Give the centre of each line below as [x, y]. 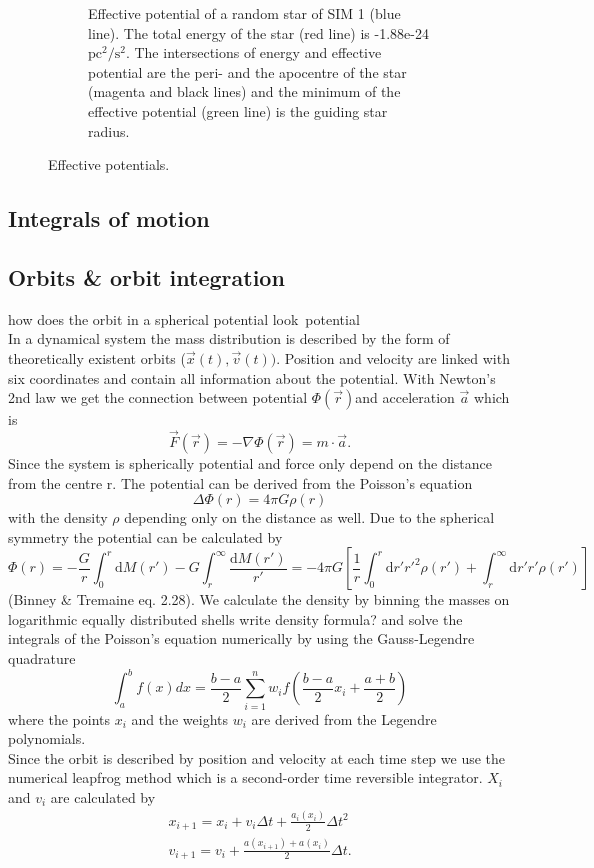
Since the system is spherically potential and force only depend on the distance [250, 462]
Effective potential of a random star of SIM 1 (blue [244, 13]
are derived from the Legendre [344, 718]
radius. [109, 130]
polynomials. [47, 738]
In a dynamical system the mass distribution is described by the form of [229, 338]
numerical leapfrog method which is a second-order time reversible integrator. [245, 777]
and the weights [180, 718]
